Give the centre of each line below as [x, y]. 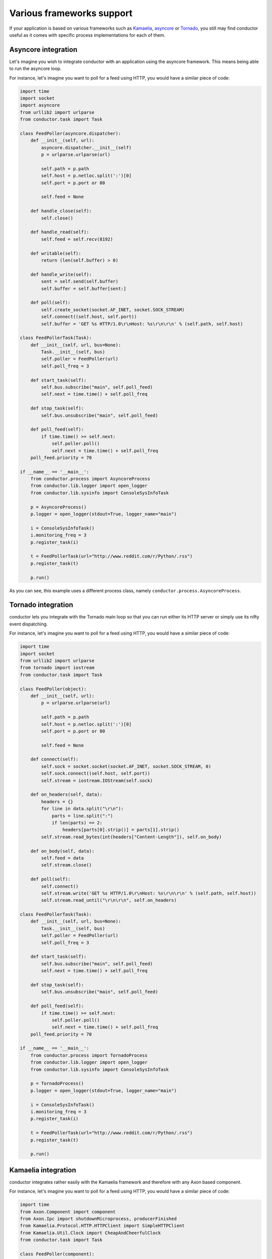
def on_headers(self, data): [66, 795]
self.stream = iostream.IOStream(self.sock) [97, 780]
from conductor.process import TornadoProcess [89, 1055]
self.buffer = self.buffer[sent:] [84, 289]
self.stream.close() [66, 865]
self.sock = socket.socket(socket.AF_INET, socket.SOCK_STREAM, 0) [126, 766]
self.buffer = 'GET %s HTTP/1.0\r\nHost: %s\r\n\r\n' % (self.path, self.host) [142, 324]
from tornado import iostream [57, 668]
